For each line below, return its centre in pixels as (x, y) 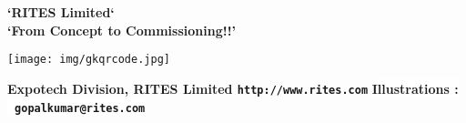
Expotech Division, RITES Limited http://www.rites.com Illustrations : (233, 88)
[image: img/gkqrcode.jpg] (89, 60)
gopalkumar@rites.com (80, 108)
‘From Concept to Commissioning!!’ (122, 30)
